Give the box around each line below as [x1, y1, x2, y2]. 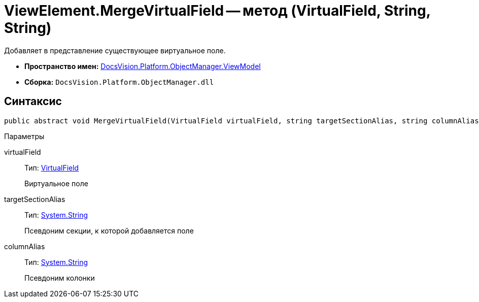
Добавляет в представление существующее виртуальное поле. [4, 46, 226, 55]
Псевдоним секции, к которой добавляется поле [24, 226, 194, 235]
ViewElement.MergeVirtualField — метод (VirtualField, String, [4, 2, 431, 19]
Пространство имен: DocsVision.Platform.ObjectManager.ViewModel [24, 61, 261, 71]
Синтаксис [4, 95, 62, 108]
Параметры [4, 131, 45, 141]
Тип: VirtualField [24, 163, 79, 172]
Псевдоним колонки [24, 273, 95, 282]
